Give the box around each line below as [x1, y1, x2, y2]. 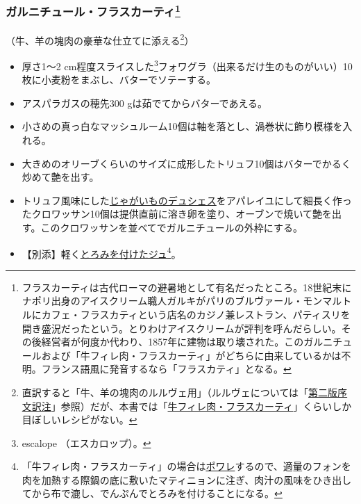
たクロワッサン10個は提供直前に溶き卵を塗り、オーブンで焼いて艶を [22, 206, 332, 221]
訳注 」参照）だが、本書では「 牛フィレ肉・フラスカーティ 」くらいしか [31, 398, 352, 413]
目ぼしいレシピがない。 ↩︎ [22, 412, 137, 427]
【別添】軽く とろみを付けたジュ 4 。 [22, 244, 181, 261]
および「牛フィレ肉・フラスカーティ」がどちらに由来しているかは [41, 348, 342, 362]
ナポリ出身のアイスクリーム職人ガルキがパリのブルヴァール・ [22, 293, 303, 308]
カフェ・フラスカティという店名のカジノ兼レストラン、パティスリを [41, 307, 351, 321]
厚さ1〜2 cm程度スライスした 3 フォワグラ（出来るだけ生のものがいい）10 [22, 56, 353, 73]
